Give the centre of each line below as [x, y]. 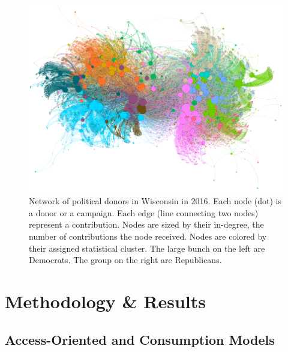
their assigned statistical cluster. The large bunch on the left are [147, 248]
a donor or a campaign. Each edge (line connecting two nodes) [144, 212]
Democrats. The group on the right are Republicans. [125, 260]
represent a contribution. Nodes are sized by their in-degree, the [146, 224]
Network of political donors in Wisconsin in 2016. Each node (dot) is [155, 201]
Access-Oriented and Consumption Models [140, 339]
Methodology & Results [106, 301]
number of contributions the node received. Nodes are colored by [148, 236]
